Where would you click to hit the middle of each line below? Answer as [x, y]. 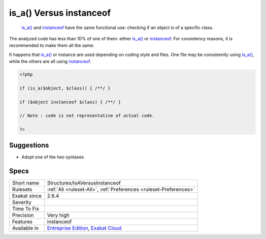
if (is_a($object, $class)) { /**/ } [65, 88]
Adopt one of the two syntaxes [53, 157]
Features [22, 221]
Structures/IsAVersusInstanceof [84, 183]
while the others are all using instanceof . [50, 61]
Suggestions [29, 145]
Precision [23, 215]
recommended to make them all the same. [52, 45]
